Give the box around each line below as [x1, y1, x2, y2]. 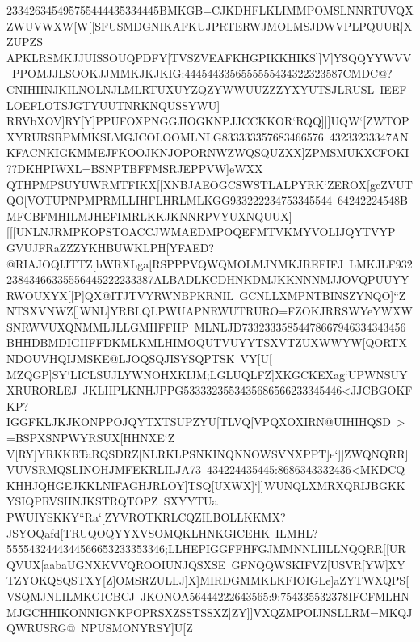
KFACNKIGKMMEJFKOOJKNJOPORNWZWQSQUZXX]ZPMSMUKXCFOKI [6, 144, 409, 161]
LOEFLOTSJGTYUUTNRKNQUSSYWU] [6, 96, 220, 113]
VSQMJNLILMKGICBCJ [6, 587, 135, 604]
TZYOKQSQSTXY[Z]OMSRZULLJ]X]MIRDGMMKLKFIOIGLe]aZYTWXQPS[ [6, 572, 409, 589]
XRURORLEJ [6, 382, 78, 399]
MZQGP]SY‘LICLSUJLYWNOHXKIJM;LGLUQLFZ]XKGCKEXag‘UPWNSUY [6, 365, 408, 382]
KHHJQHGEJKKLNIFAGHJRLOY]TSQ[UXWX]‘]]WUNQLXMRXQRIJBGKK [6, 476, 405, 493]
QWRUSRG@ [6, 619, 76, 636]
